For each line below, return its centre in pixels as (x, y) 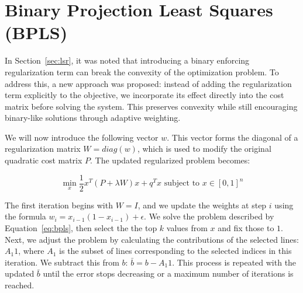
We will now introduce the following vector (82, 137)
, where (31, 251)
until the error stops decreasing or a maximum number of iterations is (168, 273)
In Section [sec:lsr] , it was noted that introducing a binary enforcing (127, 60)
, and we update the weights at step (202, 205)
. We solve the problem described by (209, 216)
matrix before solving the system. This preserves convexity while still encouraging (151, 106)
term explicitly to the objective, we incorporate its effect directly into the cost (144, 95)
